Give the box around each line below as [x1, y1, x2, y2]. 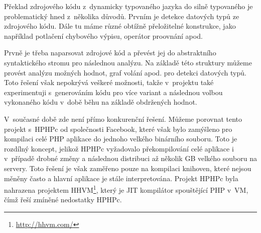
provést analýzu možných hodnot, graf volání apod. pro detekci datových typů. [4, 67, 246, 77]
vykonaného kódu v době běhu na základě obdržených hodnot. [4, 97, 197, 107]
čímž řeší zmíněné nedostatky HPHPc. [4, 194, 122, 205]
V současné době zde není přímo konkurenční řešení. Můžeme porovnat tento [4, 113, 242, 124]
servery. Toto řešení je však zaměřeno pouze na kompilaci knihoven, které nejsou [4, 163, 251, 173]
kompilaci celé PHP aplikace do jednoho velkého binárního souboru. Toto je [4, 133, 237, 144]
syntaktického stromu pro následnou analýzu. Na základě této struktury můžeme [4, 57, 252, 67]
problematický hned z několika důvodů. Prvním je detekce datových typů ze [4, 11, 239, 21]
